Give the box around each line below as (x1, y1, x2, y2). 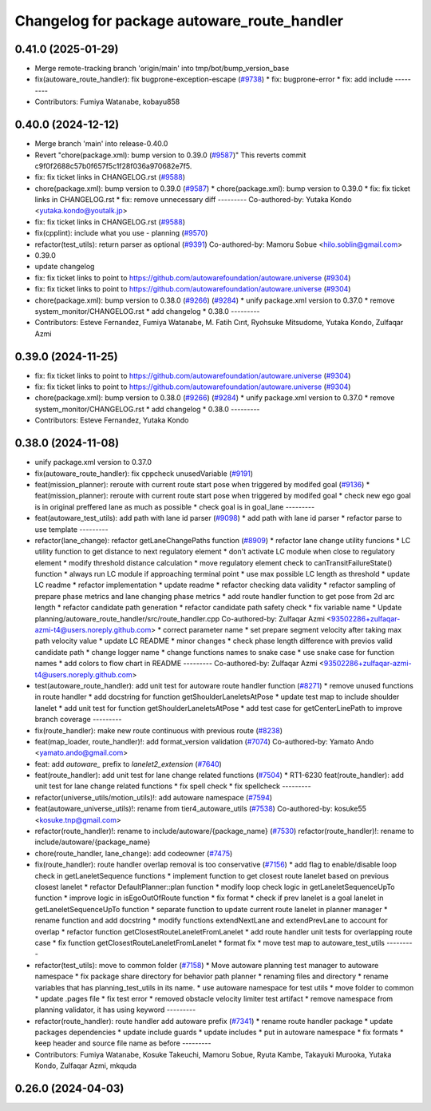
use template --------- (34, 524, 109, 534)
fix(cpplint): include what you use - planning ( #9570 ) (34, 228, 208, 238)
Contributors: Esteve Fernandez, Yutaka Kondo (34, 415, 189, 425)
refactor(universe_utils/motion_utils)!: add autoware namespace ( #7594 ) (34, 792, 273, 802)
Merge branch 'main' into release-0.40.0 (34, 139, 168, 149)
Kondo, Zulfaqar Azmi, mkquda (34, 1061, 137, 1070)
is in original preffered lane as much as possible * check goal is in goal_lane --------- (34, 502, 315, 511)
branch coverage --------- (34, 715, 122, 724)
